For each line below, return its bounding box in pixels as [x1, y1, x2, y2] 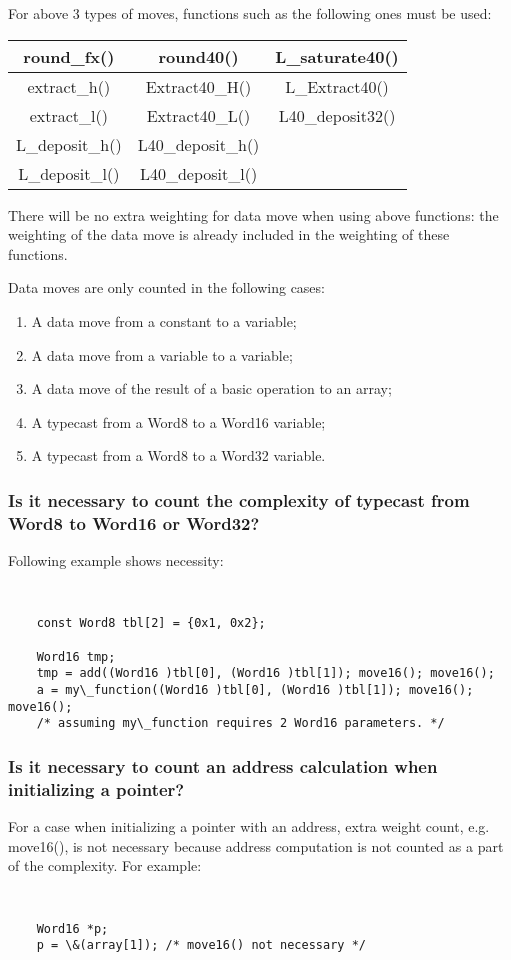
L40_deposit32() [278, 103, 396, 127]
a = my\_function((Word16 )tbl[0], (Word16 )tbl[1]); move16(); [36, 682, 474, 697]
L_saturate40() [275, 44, 399, 68]
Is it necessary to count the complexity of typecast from [8, 487, 470, 512]
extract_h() [27, 74, 111, 98]
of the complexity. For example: [8, 855, 202, 876]
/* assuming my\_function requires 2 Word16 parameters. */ [36, 716, 445, 731]
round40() [158, 44, 239, 68]
